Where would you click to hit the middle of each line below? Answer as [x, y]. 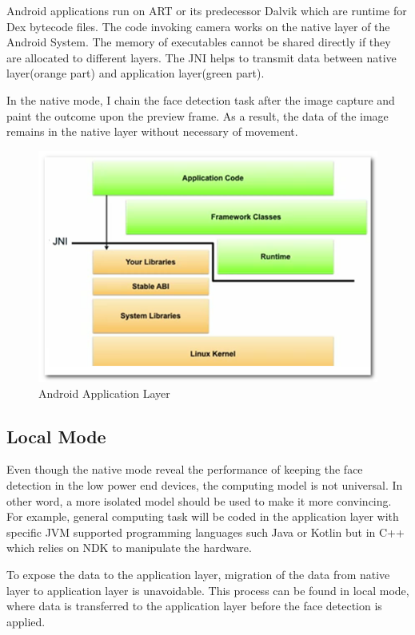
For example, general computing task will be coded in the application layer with [203, 516]
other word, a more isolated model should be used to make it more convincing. [199, 500]
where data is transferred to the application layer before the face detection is [194, 606]
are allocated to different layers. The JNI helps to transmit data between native [202, 57]
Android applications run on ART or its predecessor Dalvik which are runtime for [207, 10]
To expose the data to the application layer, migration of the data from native [198, 574]
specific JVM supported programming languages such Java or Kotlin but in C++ [206, 532]
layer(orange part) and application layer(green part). [136, 73]
